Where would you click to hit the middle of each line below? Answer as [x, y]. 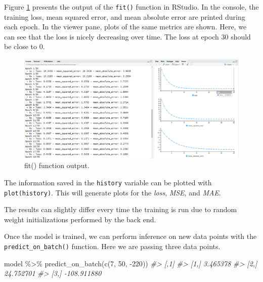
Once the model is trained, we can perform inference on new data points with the [130, 236]
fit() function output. [57, 165]
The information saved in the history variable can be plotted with [108, 182]
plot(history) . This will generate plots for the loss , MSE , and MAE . [113, 192]
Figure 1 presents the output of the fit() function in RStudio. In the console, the [131, 7]
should [241, 36]
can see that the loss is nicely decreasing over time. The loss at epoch [112, 36]
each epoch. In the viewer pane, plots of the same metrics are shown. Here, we [125, 27]
